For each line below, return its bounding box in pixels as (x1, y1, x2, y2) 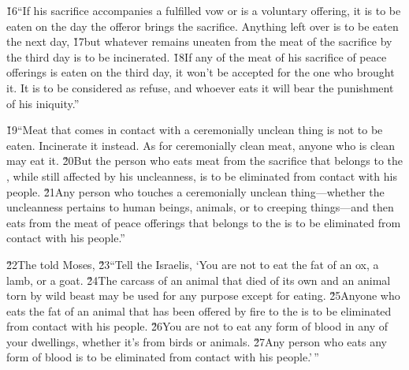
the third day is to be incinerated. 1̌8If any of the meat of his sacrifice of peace (6, 48, 387, 65)
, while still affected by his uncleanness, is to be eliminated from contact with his (6, 167, 397, 184)
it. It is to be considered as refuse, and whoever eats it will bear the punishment (6, 79, 394, 95)
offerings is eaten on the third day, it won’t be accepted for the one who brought (6, 64, 395, 80)
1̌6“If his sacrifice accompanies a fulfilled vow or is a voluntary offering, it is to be (6, 2, 401, 18)
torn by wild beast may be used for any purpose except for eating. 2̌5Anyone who (6, 287, 400, 304)
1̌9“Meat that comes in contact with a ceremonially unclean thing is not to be (6, 121, 383, 138)
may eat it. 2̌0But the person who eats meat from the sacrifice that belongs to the (6, 152, 403, 169)
